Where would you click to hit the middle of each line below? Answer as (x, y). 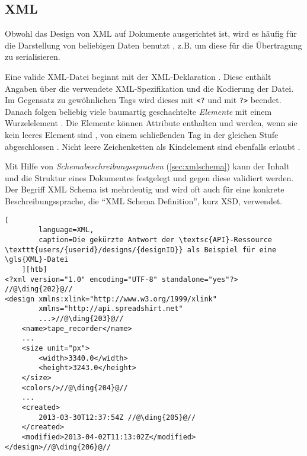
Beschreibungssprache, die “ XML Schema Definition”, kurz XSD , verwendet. (144, 200)
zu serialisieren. (33, 57)
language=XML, (66, 230)
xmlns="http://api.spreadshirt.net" (111, 309)
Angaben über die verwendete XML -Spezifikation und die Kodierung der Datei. (149, 88)
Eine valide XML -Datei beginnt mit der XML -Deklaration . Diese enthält (138, 76)
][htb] (34, 269)
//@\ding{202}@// (39, 289)
